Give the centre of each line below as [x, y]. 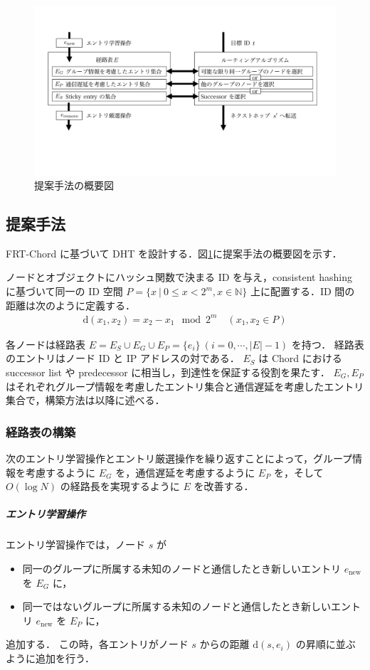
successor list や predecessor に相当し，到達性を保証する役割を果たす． [168, 372]
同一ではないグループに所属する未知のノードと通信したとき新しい [176, 606]
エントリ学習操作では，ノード [75, 544]
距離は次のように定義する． [70, 305]
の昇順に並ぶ [326, 644]
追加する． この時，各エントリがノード [97, 644]
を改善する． [224, 486]
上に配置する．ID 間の [302, 291]
